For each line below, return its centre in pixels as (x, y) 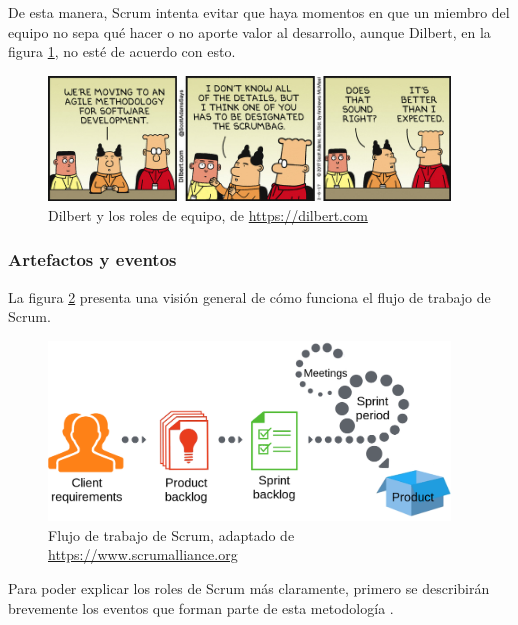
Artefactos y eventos (92, 259)
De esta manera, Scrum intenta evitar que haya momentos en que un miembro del (259, 12)
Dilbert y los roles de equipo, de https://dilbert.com (208, 214)
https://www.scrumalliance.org (143, 554)
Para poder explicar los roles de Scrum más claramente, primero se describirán (249, 588)
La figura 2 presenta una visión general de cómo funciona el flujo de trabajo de (249, 296)
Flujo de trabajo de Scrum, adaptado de (171, 534)
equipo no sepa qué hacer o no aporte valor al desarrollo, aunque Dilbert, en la (249, 31)
